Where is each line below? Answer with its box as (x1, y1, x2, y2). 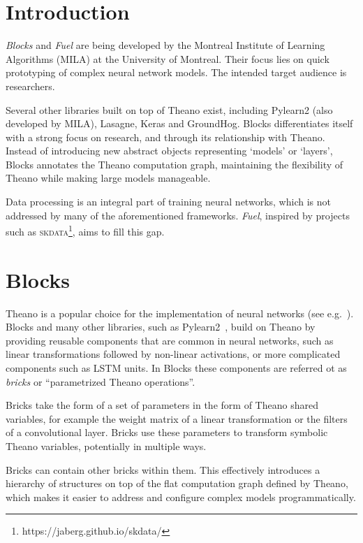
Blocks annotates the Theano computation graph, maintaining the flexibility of (6, 157, 343, 171)
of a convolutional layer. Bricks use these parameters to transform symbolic (6, 425, 328, 440)
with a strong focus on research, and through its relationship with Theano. (6, 129, 325, 144)
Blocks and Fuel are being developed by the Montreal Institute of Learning (6, 38, 325, 52)
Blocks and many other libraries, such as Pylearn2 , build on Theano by (6, 319, 316, 334)
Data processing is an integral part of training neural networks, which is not (6, 194, 331, 209)
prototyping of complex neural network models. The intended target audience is (6, 65, 347, 80)
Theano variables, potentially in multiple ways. (6, 438, 207, 453)
